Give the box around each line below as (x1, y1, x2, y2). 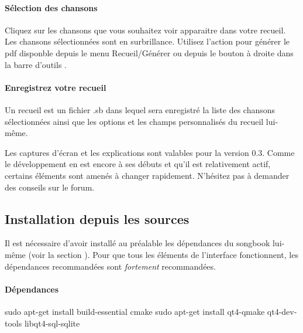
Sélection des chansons (5, 1, 98, 13)
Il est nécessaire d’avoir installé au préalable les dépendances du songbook (5, 237, 270, 249)
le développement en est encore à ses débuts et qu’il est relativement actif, (5, 158, 271, 170)
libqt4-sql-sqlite (24, 317, 80, 329)
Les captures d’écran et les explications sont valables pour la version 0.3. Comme (5, 146, 295, 158)
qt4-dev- (267, 305, 297, 317)
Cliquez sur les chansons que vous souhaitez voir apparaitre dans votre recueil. (5, 23, 286, 36)
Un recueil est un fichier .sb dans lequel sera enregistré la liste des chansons (5, 103, 276, 115)
